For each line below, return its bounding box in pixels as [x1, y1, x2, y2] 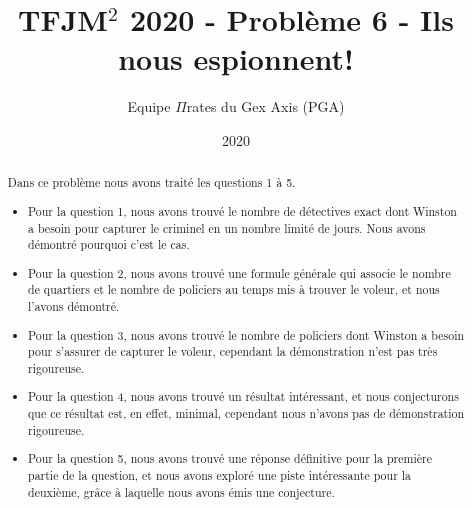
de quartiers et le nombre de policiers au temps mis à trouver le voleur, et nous [28, 281, 440, 298]
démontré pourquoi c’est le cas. [28, 236, 190, 253]
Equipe [127, 96, 171, 117]
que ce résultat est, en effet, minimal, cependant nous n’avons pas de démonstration [28, 405, 465, 422]
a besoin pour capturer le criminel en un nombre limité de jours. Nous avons [28, 219, 426, 236]
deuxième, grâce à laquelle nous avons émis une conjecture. [28, 483, 335, 500]
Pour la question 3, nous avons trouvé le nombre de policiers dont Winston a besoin [28, 326, 465, 343]
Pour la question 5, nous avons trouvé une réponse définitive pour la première [28, 450, 432, 467]
